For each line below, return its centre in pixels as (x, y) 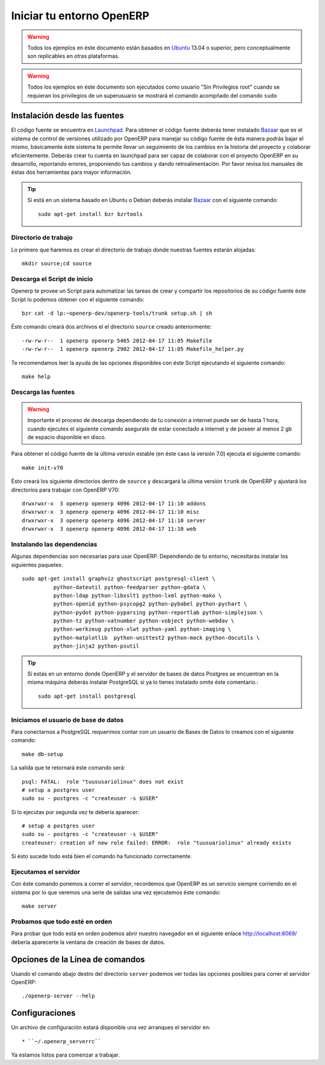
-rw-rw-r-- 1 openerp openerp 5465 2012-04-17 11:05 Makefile (117, 340)
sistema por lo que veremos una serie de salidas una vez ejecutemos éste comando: (116, 892)
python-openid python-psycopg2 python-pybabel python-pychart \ (150, 604)
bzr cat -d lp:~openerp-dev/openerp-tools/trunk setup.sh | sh (117, 313)
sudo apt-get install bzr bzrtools (91, 214)
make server (39, 906)
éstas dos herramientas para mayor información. (71, 172)
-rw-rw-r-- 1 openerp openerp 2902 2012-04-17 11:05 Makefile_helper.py (133, 349)
